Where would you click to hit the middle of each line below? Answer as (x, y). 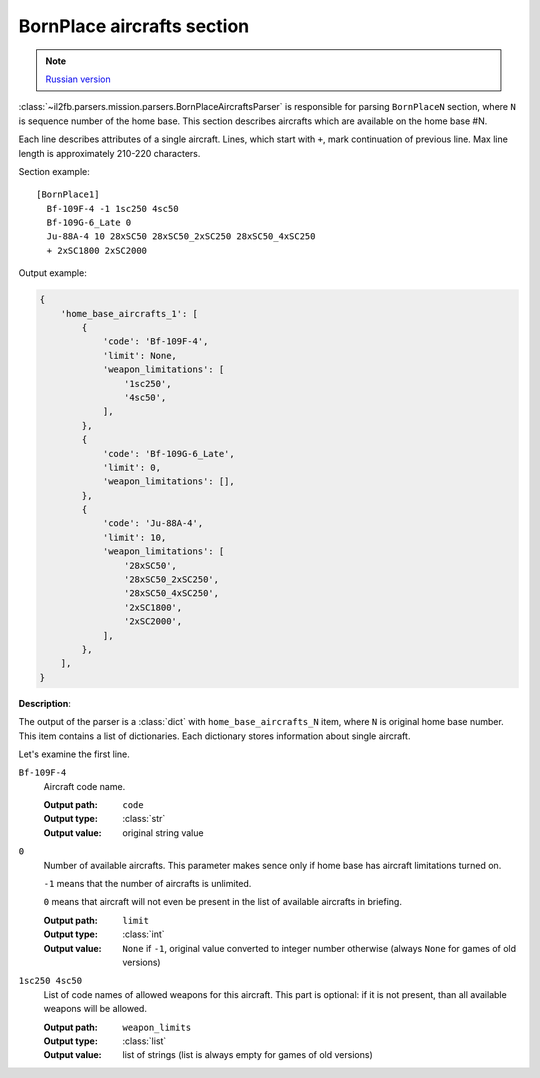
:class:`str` (144, 819)
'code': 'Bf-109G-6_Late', (168, 453)
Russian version (78, 79)
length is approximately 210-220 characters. (109, 153)
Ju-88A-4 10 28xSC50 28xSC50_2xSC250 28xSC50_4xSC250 (181, 236)
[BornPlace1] (68, 194)
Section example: (54, 171)
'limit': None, (139, 355)
